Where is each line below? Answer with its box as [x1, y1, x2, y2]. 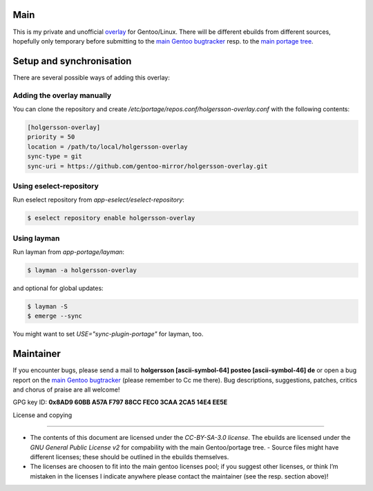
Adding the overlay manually [12, 90, 112, 100]
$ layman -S [27, 302, 68, 310]
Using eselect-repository [12, 181, 99, 191]
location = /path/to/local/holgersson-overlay [27, 142, 188, 151]
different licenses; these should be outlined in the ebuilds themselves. [30, 452, 229, 461]
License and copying [12, 411, 73, 419]
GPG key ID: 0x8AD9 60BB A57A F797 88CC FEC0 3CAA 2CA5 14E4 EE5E [12, 398, 228, 407]
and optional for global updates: [12, 284, 104, 292]
